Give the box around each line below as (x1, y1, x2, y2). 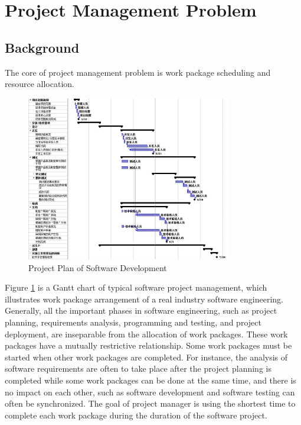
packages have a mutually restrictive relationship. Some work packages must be (5, 339, 292, 352)
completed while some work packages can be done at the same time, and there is (5, 374, 296, 386)
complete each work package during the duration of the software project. (5, 408, 267, 421)
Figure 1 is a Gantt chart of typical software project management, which (5, 281, 267, 294)
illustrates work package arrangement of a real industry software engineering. (5, 292, 283, 305)
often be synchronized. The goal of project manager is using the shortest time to (5, 397, 296, 410)
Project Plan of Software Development (28, 261, 167, 273)
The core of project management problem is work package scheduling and (5, 66, 271, 78)
